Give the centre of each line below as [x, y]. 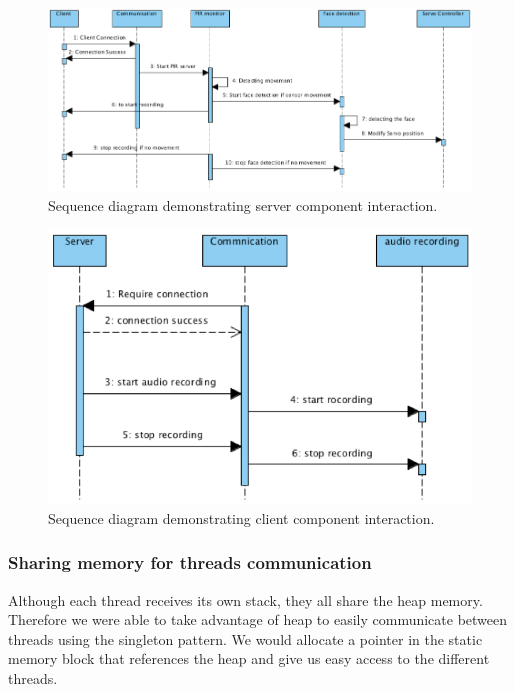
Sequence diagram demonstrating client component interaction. [241, 517]
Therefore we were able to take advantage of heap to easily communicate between [258, 619]
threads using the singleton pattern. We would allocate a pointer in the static [245, 638]
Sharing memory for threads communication [190, 562]
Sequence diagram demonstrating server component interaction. [243, 204]
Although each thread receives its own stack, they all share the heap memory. [245, 599]
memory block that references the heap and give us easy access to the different [249, 658]
